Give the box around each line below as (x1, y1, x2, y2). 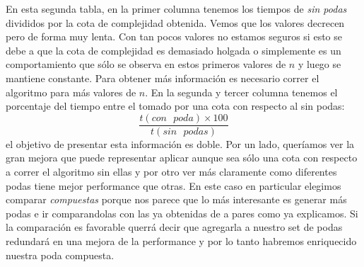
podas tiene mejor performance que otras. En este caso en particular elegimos (6, 178, 341, 193)
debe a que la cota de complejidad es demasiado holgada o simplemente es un (6, 42, 341, 57)
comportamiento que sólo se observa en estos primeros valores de (6, 57, 286, 72)
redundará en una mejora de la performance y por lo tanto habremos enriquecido (6, 233, 357, 248)
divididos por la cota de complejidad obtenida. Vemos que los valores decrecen (6, 15, 345, 30)
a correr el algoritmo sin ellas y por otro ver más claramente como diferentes (6, 164, 337, 178)
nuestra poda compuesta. (6, 247, 115, 262)
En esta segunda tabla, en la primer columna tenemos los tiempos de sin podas (6, 1, 347, 16)
